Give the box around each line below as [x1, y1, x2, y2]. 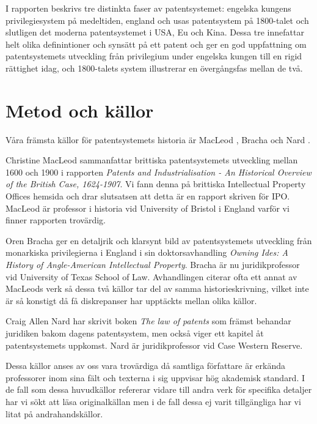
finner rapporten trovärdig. [5, 214, 106, 226]
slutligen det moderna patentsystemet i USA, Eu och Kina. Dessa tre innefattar [5, 26, 304, 39]
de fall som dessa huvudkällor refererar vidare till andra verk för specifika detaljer [5, 383, 312, 396]
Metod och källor [5, 97, 154, 122]
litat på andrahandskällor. [5, 407, 103, 420]
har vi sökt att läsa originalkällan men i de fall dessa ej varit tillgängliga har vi [5, 395, 301, 407]
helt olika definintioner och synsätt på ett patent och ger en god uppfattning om [5, 37, 307, 50]
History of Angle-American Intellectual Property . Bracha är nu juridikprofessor [5, 258, 300, 271]
